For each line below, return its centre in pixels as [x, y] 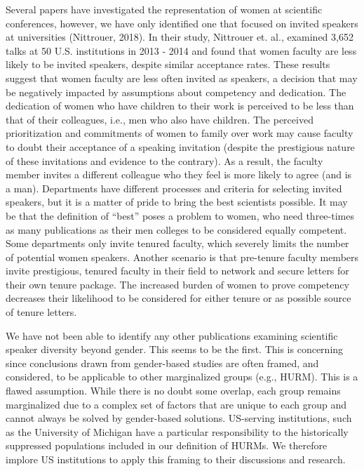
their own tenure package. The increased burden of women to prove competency [177, 284]
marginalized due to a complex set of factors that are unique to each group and [176, 404]
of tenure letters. [41, 312]
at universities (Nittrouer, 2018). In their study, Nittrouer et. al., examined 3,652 [180, 37]
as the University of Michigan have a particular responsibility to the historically [177, 431]
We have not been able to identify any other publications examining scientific [172, 335]
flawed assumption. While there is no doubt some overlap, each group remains [173, 391]
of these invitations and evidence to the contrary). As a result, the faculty [164, 160]
